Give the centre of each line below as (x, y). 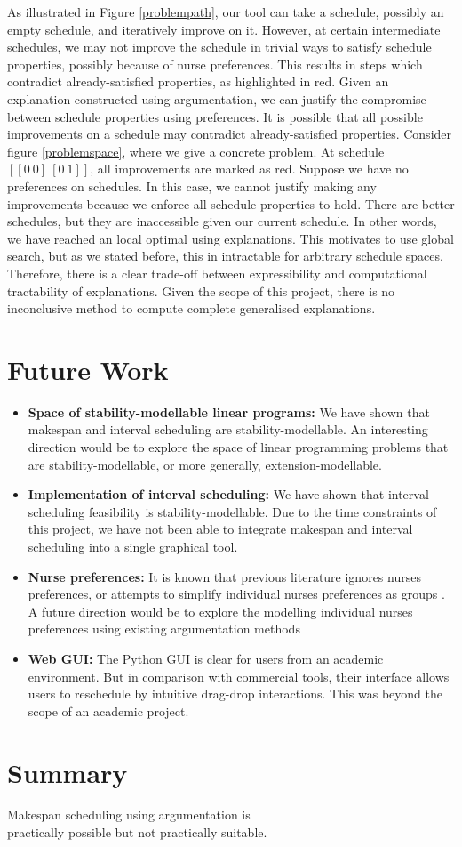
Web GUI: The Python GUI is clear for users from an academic (206, 658)
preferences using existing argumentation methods (164, 629)
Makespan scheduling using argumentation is (129, 815)
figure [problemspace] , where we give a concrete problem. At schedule (196, 151)
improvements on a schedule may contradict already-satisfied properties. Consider (230, 134)
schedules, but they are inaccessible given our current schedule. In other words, (222, 221)
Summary (68, 772)
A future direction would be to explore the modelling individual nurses (220, 611)
